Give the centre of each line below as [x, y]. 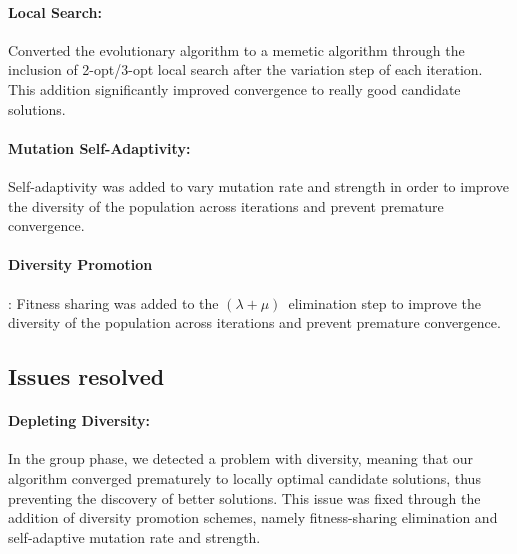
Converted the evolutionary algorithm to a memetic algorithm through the [236, 49]
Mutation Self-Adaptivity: [99, 147]
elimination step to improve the [385, 302]
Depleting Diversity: [79, 420]
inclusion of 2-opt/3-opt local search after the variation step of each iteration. [245, 69]
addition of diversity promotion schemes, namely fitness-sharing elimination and [253, 517]
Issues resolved [86, 376]
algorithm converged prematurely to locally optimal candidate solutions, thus [244, 477]
